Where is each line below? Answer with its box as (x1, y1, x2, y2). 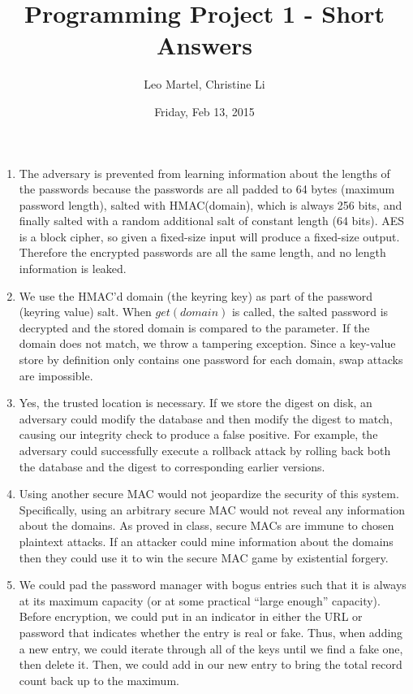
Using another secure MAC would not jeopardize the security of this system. (19, 485, 399, 502)
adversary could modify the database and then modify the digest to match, (19, 410, 393, 427)
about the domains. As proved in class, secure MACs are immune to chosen (19, 517, 394, 534)
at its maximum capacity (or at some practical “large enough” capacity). (19, 592, 381, 609)
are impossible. (19, 367, 93, 384)
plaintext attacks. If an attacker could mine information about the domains (19, 532, 394, 549)
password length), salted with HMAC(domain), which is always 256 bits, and (19, 196, 402, 213)
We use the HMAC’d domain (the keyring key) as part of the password (19, 287, 372, 304)
